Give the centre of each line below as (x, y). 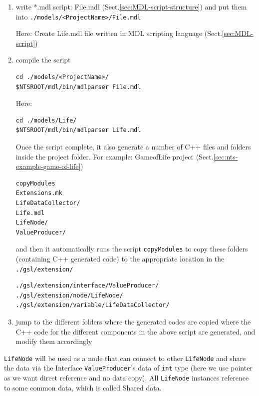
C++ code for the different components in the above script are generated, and (135, 331)
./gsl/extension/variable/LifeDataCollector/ (93, 305)
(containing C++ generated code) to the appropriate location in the (120, 258)
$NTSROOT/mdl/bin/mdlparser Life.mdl (78, 130)
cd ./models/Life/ (46, 120)
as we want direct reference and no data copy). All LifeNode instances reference (127, 378)
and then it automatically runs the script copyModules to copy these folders (132, 249)
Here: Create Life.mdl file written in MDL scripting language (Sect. (119, 33)
